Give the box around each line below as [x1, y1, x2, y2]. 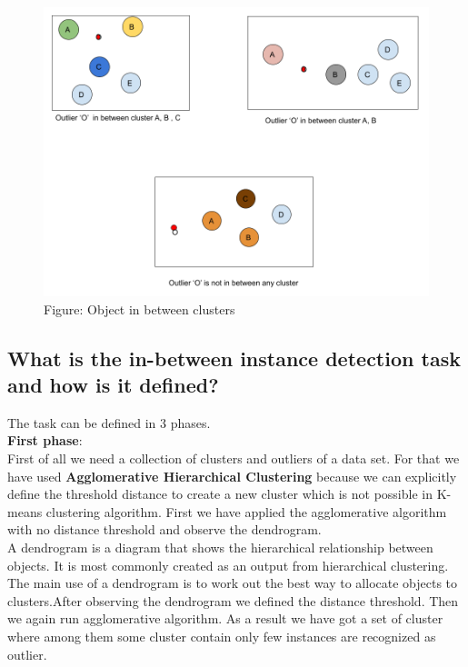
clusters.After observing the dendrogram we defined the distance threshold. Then [7, 591, 459, 610]
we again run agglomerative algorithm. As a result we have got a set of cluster [7, 609, 443, 628]
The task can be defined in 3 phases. [7, 413, 211, 432]
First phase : [7, 431, 83, 450]
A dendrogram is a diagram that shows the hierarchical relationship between [7, 537, 433, 556]
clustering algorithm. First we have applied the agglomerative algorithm [45, 502, 447, 521]
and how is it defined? [7, 370, 219, 398]
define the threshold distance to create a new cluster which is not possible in [7, 484, 433, 503]
